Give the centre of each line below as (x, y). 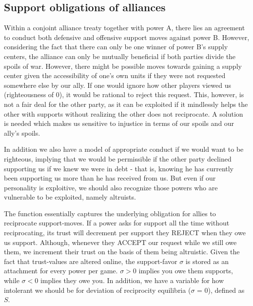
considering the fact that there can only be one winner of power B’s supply (116, 47)
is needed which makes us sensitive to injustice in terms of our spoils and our (119, 123)
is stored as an (207, 261)
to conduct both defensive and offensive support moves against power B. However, (127, 37)
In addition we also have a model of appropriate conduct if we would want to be (124, 149)
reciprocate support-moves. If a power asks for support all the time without (117, 223)
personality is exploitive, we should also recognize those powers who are (111, 187)
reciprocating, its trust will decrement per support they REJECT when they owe (125, 233)
